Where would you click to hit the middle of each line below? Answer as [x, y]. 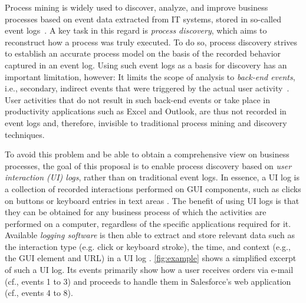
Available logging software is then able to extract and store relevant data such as [150, 235]
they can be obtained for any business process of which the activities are [136, 212]
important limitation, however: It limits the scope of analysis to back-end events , [150, 76]
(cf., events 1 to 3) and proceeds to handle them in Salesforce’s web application [148, 281]
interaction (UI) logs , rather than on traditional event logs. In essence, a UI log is [152, 177]
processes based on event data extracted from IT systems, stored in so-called [143, 19]
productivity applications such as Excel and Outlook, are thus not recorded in [146, 111]
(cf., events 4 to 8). [39, 293]
